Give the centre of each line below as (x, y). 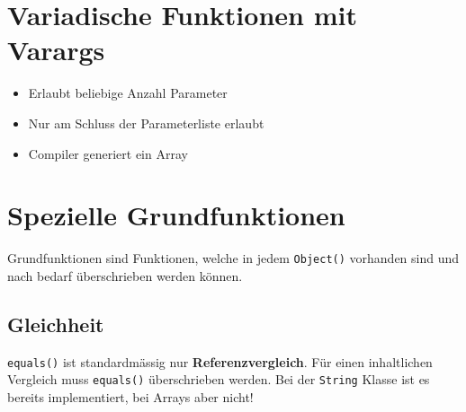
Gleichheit (56, 324)
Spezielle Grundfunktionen (176, 215)
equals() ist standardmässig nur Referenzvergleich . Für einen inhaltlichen (220, 361)
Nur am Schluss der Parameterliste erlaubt (146, 123)
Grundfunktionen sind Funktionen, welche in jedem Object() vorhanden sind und (233, 258)
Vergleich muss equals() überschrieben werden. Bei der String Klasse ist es (219, 379)
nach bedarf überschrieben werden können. (125, 275)
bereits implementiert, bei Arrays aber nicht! (130, 396)
